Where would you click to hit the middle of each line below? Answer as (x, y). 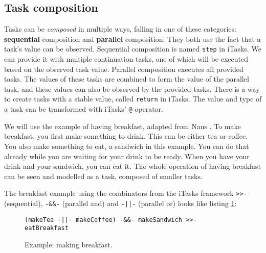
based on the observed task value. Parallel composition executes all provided (124, 69)
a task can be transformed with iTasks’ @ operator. (84, 109)
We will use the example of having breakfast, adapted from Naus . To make (123, 126)
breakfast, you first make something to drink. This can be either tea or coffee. (126, 136)
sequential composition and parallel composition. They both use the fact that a (132, 39)
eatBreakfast (47, 228)
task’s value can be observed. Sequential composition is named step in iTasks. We (133, 49)
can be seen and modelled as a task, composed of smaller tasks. (103, 176)
